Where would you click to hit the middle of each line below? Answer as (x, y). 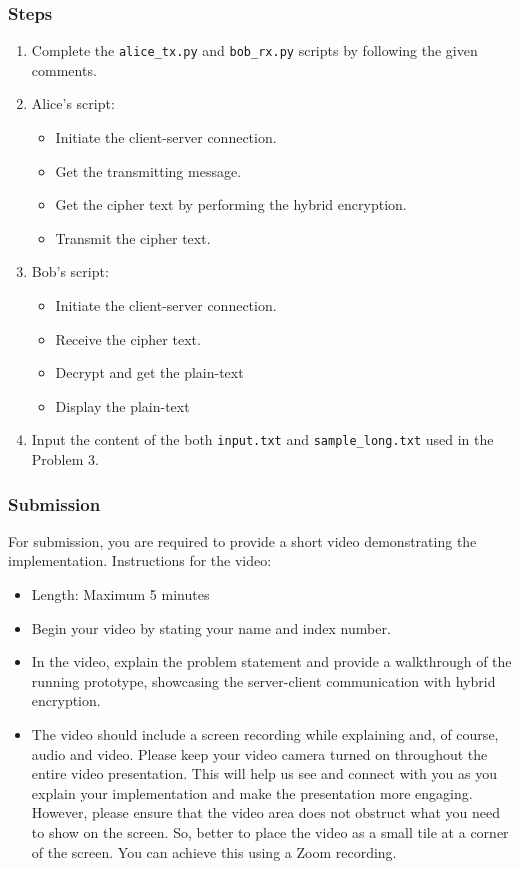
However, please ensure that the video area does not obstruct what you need (266, 812)
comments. (64, 69)
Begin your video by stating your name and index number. (211, 627)
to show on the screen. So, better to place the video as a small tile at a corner (270, 832)
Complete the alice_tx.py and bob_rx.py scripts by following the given (254, 50)
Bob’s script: (70, 271)
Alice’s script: (73, 103)
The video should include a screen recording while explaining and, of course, (265, 734)
